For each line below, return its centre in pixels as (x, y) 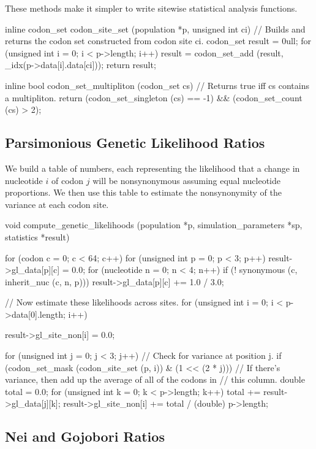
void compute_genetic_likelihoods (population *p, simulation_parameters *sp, (154, 225)
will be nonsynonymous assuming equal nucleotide (187, 180)
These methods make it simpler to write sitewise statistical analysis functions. (151, 8)
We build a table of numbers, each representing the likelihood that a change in (152, 168)
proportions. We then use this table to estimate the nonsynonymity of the (143, 192)
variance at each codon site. (57, 204)
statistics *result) (37, 236)
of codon (68, 180)
